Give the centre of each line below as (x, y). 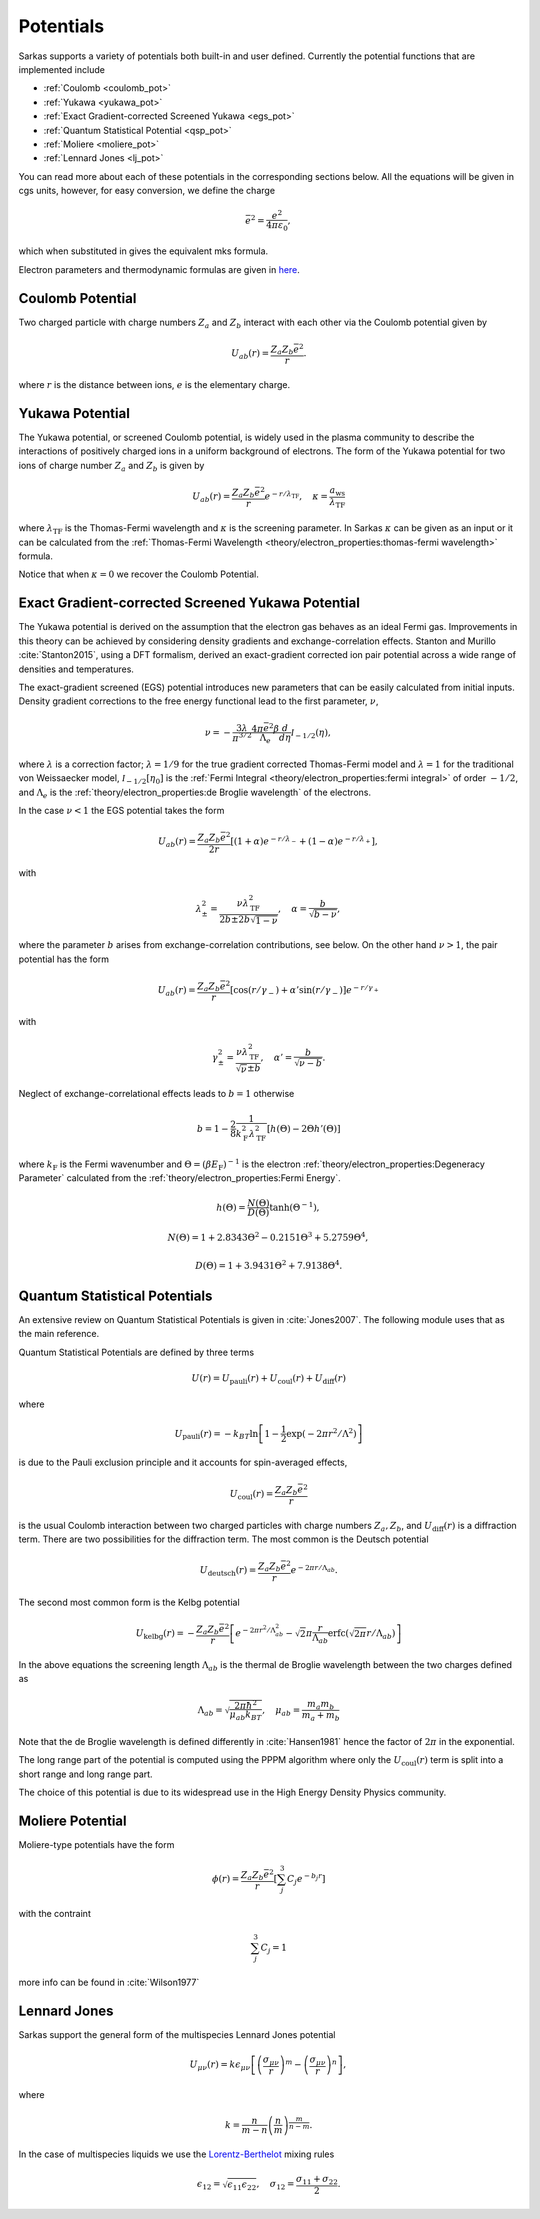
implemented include (61, 69)
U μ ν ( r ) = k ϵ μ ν (220, 2065)
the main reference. (59, 1334)
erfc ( (338, 1633)
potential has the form (64, 959)
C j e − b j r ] (306, 1879)
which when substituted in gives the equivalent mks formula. (143, 251)
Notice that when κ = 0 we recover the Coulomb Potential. (138, 574)
